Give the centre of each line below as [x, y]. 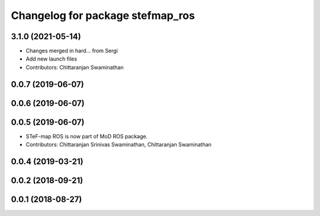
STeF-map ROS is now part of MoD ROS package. [87, 136]
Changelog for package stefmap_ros [103, 15]
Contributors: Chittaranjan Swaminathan [75, 67]
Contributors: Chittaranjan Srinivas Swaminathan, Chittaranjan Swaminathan [119, 145]
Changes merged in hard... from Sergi [72, 51]
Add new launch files [51, 59]
